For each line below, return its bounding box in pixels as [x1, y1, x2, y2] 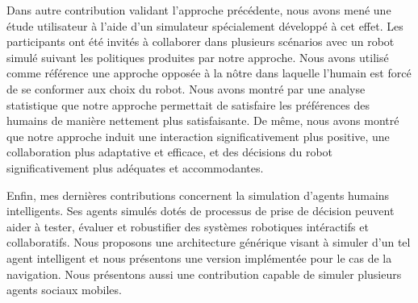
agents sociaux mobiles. [6, 281, 122, 298]
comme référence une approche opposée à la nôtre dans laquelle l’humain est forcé [6, 64, 412, 81]
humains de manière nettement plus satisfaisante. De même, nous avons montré [6, 112, 399, 129]
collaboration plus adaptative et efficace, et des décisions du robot [6, 143, 333, 160]
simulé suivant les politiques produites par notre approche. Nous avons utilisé [6, 48, 389, 65]
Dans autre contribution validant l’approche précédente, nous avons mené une [6, 2, 391, 18]
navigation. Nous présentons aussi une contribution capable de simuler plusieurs [6, 265, 402, 282]
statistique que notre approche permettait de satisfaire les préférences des [6, 96, 370, 113]
